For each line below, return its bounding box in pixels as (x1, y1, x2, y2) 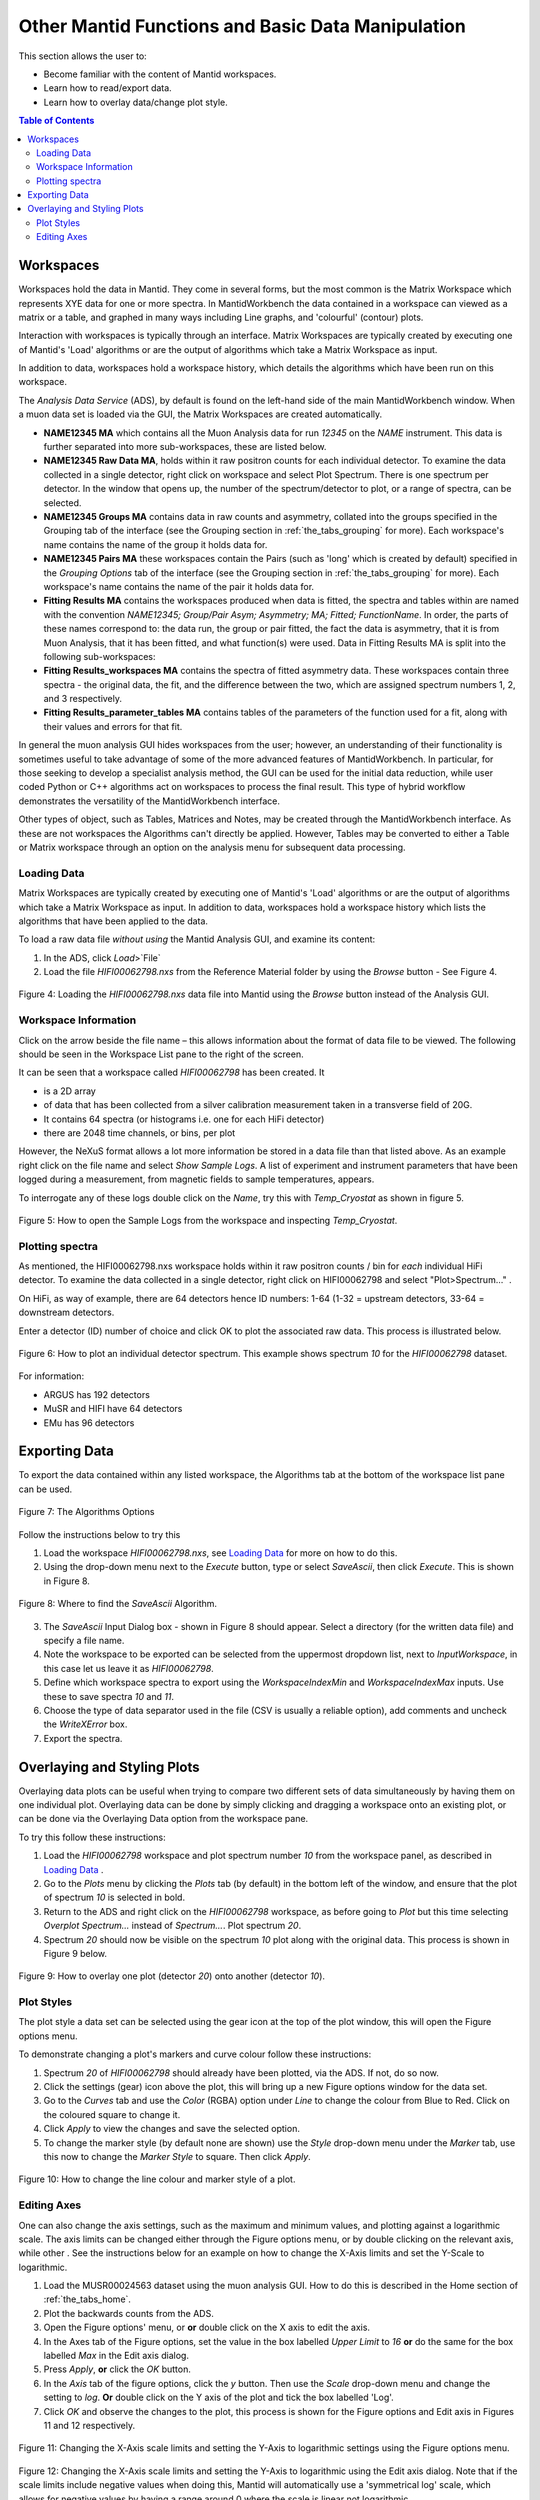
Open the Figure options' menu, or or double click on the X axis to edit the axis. (43, 2321, 370, 2334)
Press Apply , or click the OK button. (43, 2363, 192, 2375)
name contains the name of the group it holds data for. (43, 538, 268, 550)
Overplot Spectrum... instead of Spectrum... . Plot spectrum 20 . (43, 1920, 302, 1932)
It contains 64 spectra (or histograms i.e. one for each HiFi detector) (43, 1113, 325, 1125)
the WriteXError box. (43, 1718, 128, 1730)
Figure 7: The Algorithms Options (18, 1506, 155, 1518)
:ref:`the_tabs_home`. (43, 2293, 132, 2305)
